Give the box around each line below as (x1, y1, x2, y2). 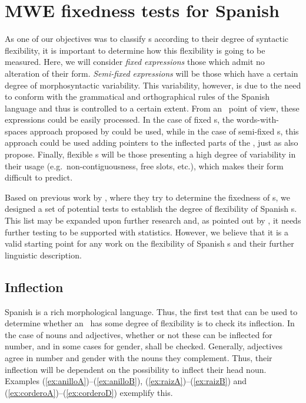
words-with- (236, 113, 279, 126)
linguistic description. (5, 248, 82, 261)
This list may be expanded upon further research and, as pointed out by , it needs (5, 214, 301, 227)
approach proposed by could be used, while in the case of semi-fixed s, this (29, 124, 299, 137)
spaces (5, 124, 28, 137)
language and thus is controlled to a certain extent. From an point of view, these (5, 101, 300, 114)
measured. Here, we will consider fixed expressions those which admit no (5, 55, 265, 68)
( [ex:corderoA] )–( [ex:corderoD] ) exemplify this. (5, 386, 173, 398)
